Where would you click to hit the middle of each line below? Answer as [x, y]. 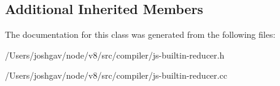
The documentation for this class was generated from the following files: [140, 34]
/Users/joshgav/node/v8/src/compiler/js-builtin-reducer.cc [116, 75]
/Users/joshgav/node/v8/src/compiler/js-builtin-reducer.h [115, 55]
